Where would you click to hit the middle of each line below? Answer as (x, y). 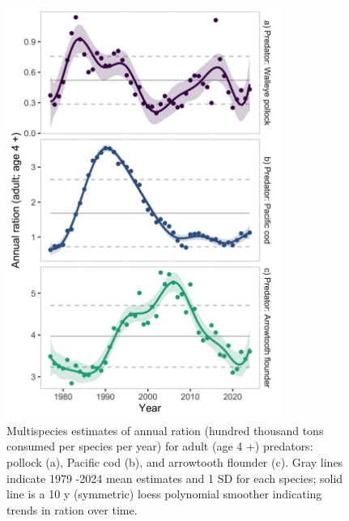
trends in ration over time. (72, 509)
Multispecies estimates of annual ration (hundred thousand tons (165, 430)
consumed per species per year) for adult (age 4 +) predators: (160, 446)
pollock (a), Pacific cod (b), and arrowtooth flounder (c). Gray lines (175, 462)
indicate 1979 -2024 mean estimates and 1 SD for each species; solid (175, 478)
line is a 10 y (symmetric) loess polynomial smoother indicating (164, 494)
